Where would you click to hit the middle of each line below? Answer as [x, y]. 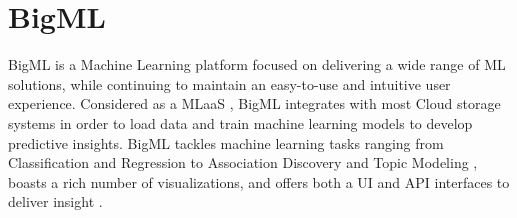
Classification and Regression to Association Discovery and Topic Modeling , [243, 162]
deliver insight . [55, 201]
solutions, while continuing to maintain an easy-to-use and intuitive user [229, 83]
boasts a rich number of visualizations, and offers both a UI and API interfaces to [259, 181]
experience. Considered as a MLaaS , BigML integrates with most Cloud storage [254, 103]
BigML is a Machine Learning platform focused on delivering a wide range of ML [257, 64]
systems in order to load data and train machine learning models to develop [240, 122]
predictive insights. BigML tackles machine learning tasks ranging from [226, 142]
